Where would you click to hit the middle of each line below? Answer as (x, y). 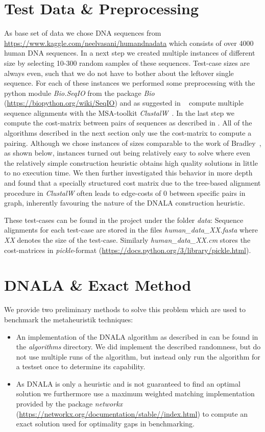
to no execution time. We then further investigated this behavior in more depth (128, 173)
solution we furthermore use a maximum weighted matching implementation (135, 393)
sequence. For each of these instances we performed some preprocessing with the (130, 83)
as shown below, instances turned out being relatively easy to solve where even (127, 153)
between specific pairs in (207, 193)
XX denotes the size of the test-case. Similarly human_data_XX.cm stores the (127, 240)
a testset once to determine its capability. (81, 366)
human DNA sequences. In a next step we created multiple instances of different (130, 53)
